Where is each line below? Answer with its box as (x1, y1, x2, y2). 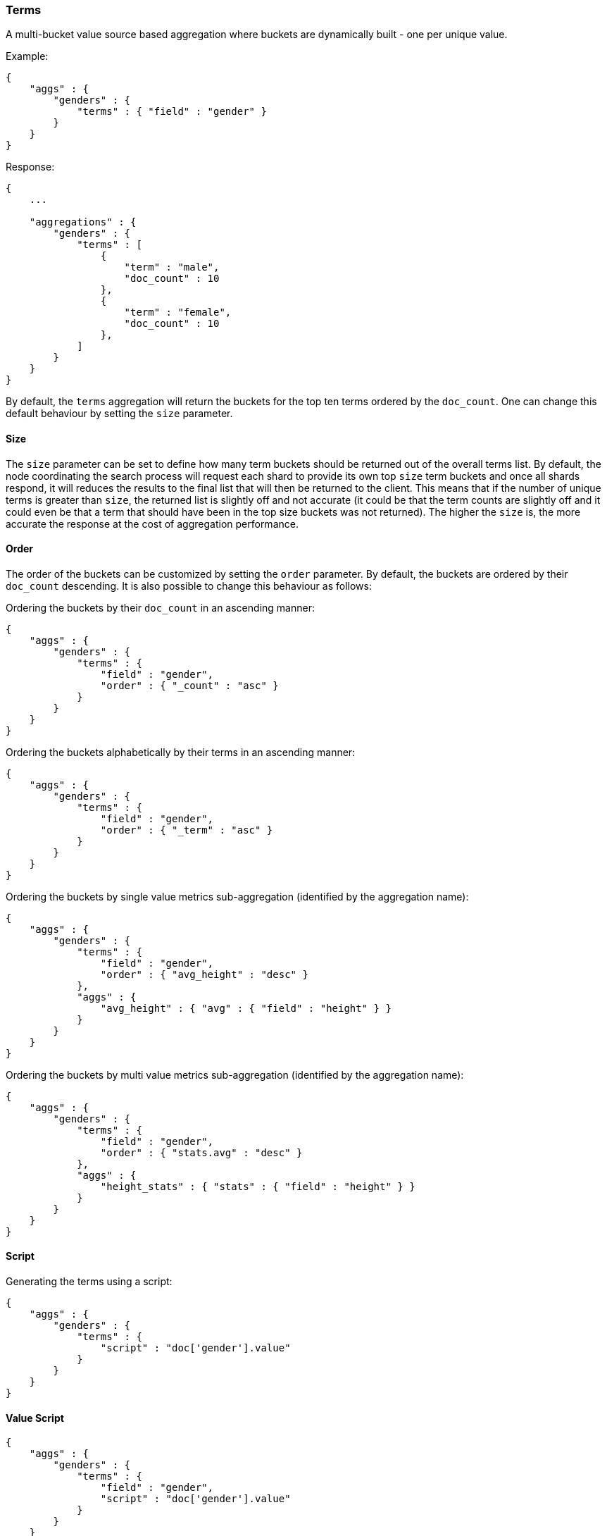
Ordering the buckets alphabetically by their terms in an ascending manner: (6, 745, 356, 758)
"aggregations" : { (29, 216, 137, 228)
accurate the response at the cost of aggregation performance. (6, 517, 299, 530)
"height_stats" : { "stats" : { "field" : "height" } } (100, 1180, 415, 1192)
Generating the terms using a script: (6, 1275, 173, 1288)
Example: (6, 50, 49, 63)
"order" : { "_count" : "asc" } (100, 679, 279, 691)
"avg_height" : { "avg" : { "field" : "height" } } (100, 1002, 392, 1014)
